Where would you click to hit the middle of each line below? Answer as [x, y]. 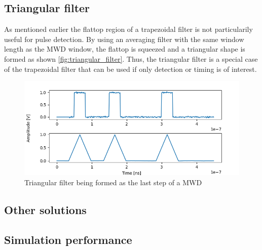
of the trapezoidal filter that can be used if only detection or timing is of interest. [130, 69]
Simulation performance [68, 239]
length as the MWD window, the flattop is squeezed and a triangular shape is [125, 49]
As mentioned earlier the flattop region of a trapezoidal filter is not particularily [128, 29]
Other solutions [45, 209]
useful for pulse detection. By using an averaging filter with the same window [124, 39]
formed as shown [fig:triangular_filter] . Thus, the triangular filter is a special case [131, 58]
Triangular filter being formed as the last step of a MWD [113, 182]
